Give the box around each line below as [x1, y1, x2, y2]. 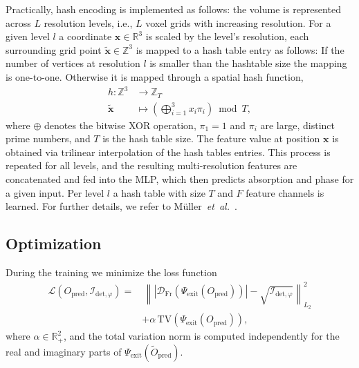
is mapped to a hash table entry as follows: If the [136, 42, 344, 57]
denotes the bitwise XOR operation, [44, 117, 196, 132]
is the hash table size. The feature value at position [102, 131, 320, 146]
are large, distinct [260, 117, 335, 132]
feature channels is [246, 185, 324, 200]
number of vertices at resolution [6, 56, 140, 70]
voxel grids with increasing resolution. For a [145, 15, 331, 30]
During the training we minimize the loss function [6, 264, 217, 279]
